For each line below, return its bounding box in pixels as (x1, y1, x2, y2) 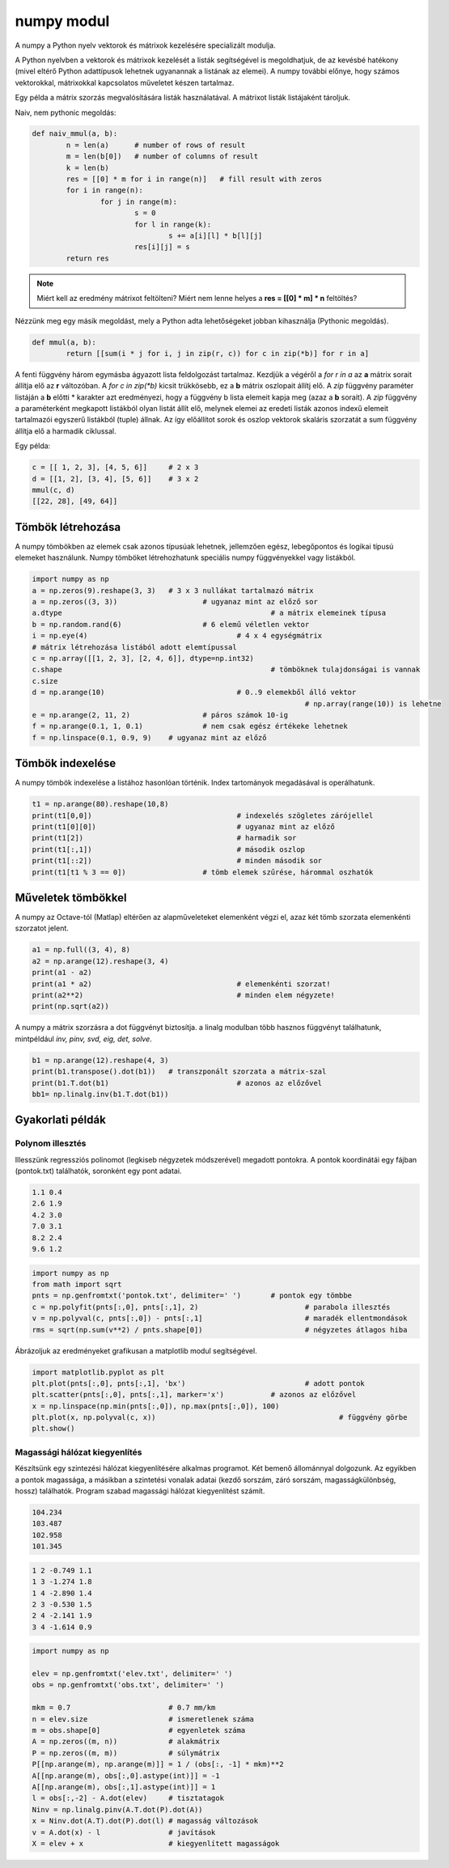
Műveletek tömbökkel (15, 891, 127, 904)
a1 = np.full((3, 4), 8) (32, 945, 131, 955)
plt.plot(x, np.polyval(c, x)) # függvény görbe (32, 1413, 408, 1422)
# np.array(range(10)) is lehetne (304, 699, 442, 708)
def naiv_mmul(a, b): (32, 129, 118, 138)
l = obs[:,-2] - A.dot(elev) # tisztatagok (32, 1794, 224, 1803)
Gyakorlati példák (15, 1113, 107, 1127)
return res (66, 253, 109, 263)
